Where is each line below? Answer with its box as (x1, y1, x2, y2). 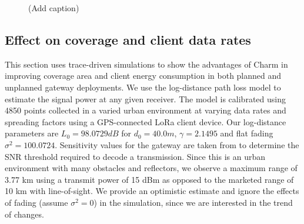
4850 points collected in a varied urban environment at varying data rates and (5, 104, 286, 116)
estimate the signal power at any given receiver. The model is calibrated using (5, 92, 286, 105)
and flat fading (220, 127, 273, 139)
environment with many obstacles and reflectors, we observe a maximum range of (5, 162, 298, 174)
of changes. (5, 208, 44, 220)
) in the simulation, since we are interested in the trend (93, 196, 293, 208)
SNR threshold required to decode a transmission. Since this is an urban (5, 150, 266, 162)
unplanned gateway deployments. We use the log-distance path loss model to (5, 81, 281, 93)
